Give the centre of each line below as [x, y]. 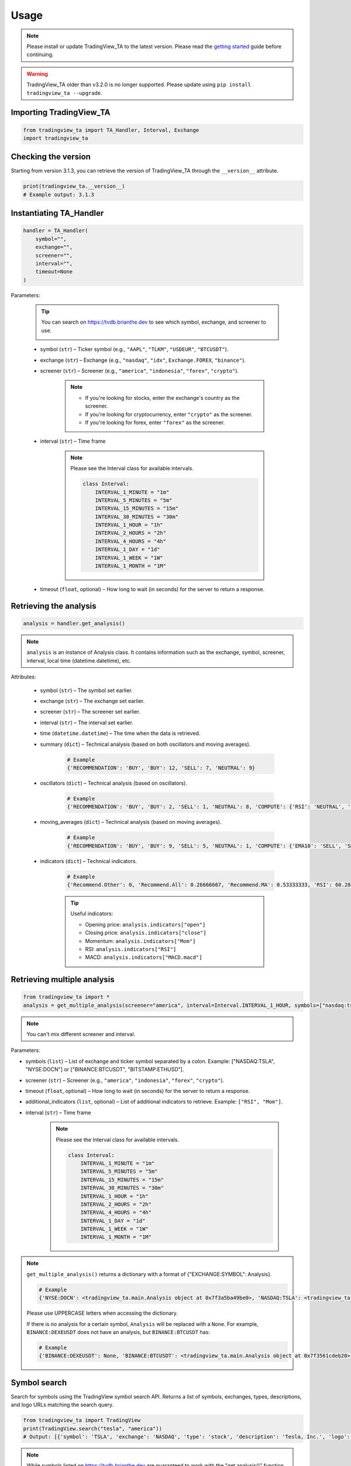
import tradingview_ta [56, 138]
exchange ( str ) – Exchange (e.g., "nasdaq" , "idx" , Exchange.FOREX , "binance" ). [143, 360]
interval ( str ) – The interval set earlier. [87, 722]
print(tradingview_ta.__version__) [74, 186]
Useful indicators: [92, 914]
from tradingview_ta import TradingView [82, 1420]
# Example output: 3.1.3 [59, 194]
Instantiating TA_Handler [57, 213]
